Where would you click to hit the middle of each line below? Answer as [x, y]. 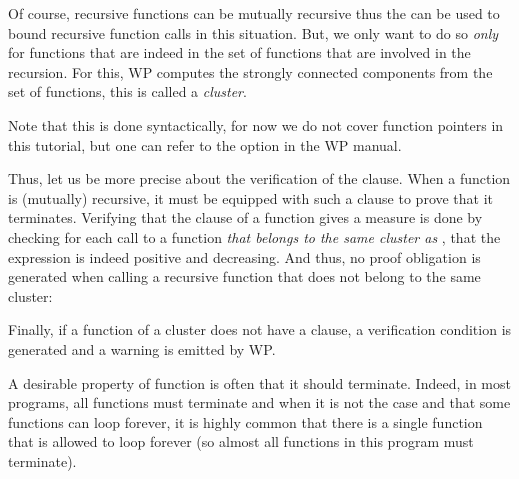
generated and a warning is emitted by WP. [142, 348]
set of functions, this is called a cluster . [127, 91]
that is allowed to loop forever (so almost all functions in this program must [241, 441]
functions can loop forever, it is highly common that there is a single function [245, 421]
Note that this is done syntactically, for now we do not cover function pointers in [256, 124]
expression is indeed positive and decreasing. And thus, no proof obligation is [244, 256]
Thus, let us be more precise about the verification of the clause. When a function [259, 178]
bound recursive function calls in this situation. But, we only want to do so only [253, 32]
